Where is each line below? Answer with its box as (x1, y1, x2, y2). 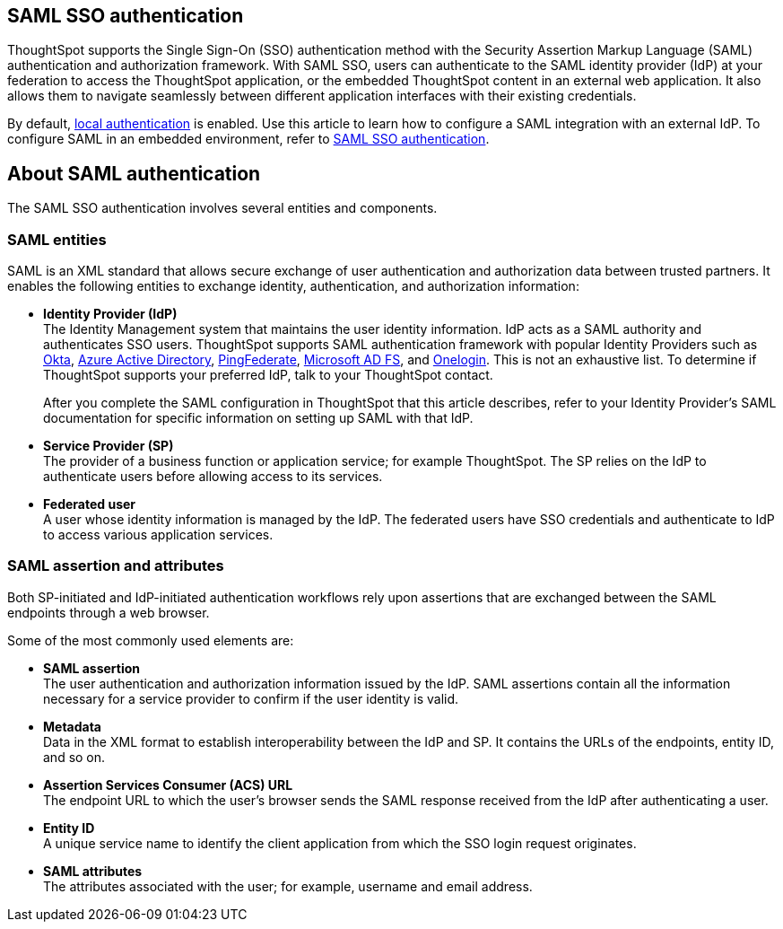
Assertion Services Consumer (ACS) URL (43, 776, 293, 793)
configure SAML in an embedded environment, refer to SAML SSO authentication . (7, 131, 490, 147)
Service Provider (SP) (43, 438, 174, 454)
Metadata (43, 718, 101, 734)
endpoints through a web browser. (7, 604, 210, 620)
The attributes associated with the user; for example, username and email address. (43, 878, 533, 894)
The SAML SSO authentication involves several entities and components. (7, 200, 438, 216)
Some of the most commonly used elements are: (7, 632, 294, 648)
